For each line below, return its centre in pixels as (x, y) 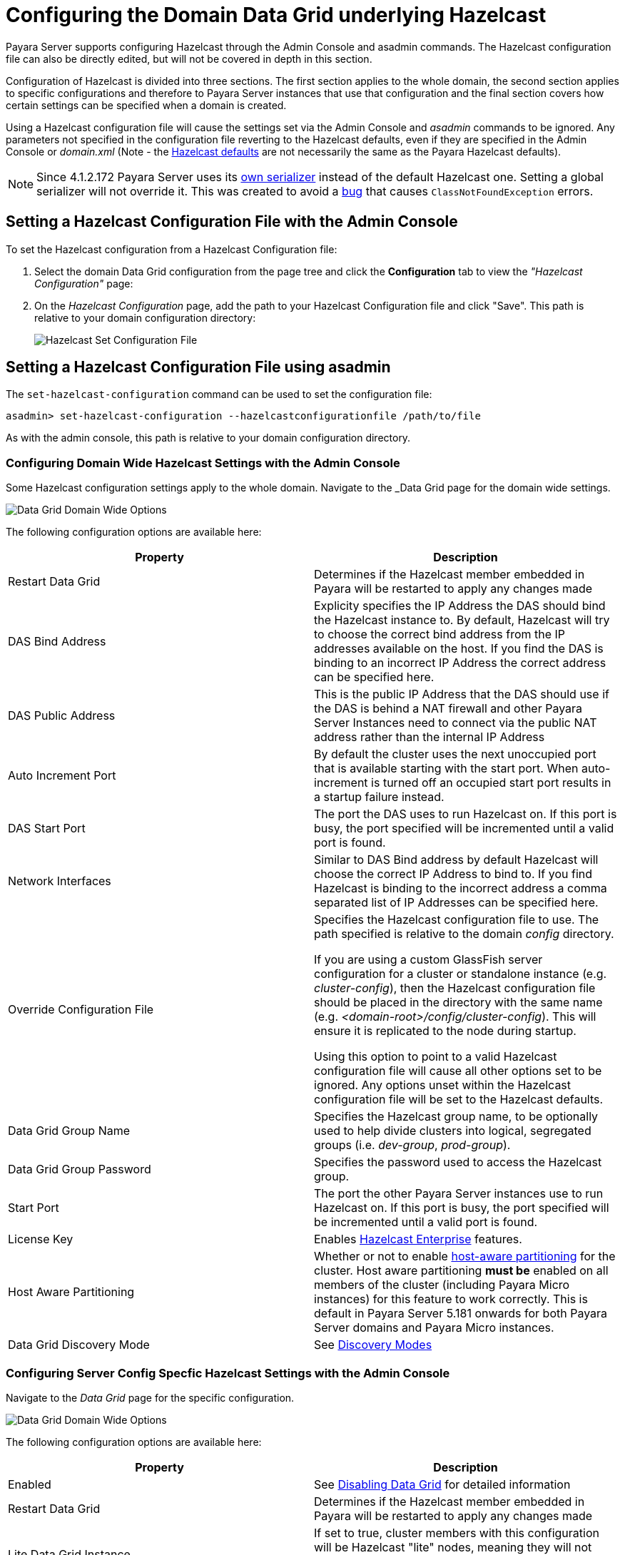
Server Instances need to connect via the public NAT (456, 723)
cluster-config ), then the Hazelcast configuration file (455, 988)
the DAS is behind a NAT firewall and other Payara (448, 709)
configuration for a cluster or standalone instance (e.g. (461, 974)
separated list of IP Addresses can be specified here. (456, 903)
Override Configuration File (81, 1010)
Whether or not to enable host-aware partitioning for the (465, 1256)
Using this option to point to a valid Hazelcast (436, 1057)
